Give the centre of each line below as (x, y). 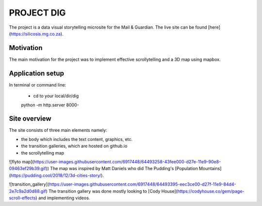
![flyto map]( (21, 162)
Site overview (30, 119)
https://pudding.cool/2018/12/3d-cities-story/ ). (57, 175)
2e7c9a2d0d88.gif (27, 191)
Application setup (36, 73)
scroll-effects (22, 198)
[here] (214, 27)
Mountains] (210, 169)
